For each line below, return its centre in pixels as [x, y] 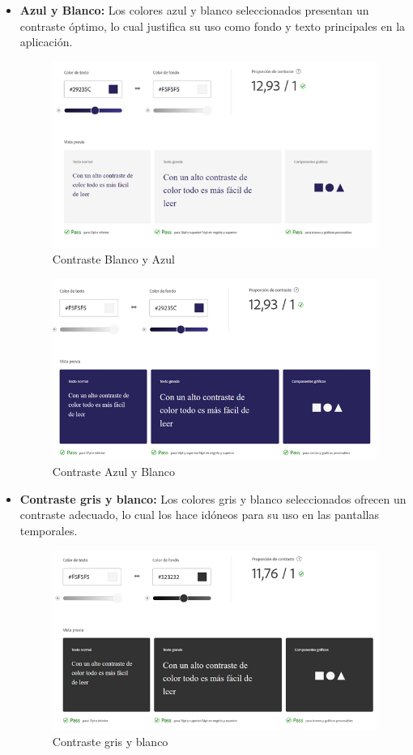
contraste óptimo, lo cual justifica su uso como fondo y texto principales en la [213, 26]
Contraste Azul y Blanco [113, 472]
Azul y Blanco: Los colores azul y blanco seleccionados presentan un [194, 10]
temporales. [49, 531]
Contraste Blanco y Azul [113, 259]
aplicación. [46, 42]
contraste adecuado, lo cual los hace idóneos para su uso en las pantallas [199, 515]
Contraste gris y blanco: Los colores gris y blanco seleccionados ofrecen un [213, 498]
